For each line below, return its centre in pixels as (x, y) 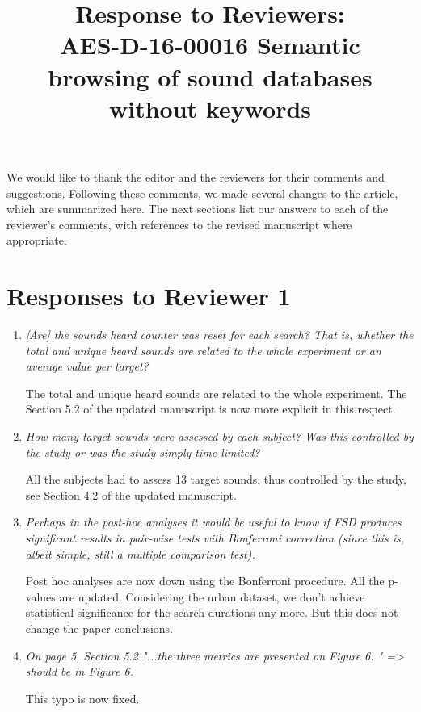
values (40, 596)
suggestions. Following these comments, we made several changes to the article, (202, 193)
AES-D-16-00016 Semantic (210, 45)
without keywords (210, 108)
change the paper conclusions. (99, 628)
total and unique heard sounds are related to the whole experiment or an (203, 350)
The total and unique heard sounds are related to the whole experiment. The (216, 393)
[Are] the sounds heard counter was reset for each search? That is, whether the (219, 335)
